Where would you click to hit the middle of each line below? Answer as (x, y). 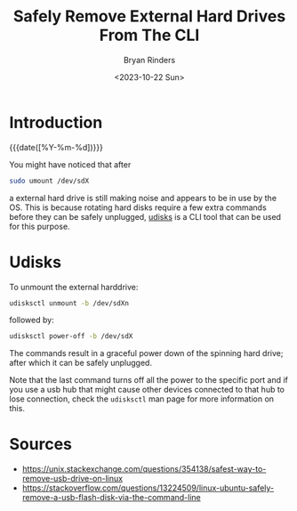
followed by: (32, 320)
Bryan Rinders (149, 60)
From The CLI (149, 35)
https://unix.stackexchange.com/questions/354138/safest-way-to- (144, 469)
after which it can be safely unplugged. (81, 363)
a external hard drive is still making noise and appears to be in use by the (143, 198)
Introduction (56, 122)
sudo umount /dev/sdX (49, 181)
